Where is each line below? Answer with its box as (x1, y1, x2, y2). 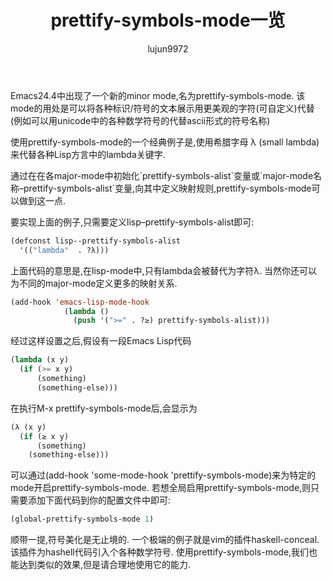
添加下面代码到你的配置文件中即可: (27, 494, 172, 506)
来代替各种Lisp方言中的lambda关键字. (10, 148, 166, 160)
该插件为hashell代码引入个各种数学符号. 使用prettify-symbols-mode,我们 (10, 546, 310, 558)
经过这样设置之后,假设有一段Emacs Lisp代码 (10, 335, 192, 347)
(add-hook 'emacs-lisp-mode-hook (10, 297, 150, 307)
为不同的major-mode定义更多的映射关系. (10, 277, 178, 289)
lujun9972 (147, 42, 189, 55)
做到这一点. (18, 194, 67, 206)
